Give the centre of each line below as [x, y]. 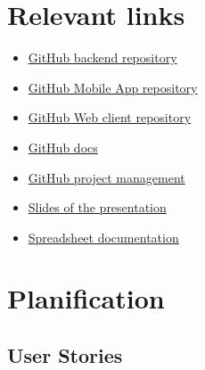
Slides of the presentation [97, 207]
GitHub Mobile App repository [113, 87]
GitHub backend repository [102, 58]
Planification [86, 298]
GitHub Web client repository [110, 117]
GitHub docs [63, 147]
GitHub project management [107, 177]
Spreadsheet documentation [103, 237]
